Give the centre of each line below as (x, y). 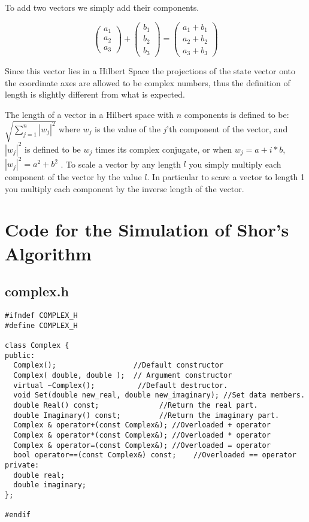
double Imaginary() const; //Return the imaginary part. (146, 415)
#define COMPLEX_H (41, 325)
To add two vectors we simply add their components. (102, 7)
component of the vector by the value (73, 177)
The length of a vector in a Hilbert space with (90, 114)
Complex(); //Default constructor (119, 365)
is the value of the (128, 128)
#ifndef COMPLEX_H (41, 315)
